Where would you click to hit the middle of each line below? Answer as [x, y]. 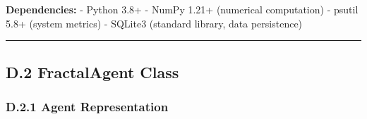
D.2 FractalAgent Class [92, 71]
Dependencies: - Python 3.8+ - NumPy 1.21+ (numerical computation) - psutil [182, 9]
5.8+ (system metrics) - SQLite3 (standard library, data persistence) [154, 23]
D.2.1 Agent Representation [87, 106]
